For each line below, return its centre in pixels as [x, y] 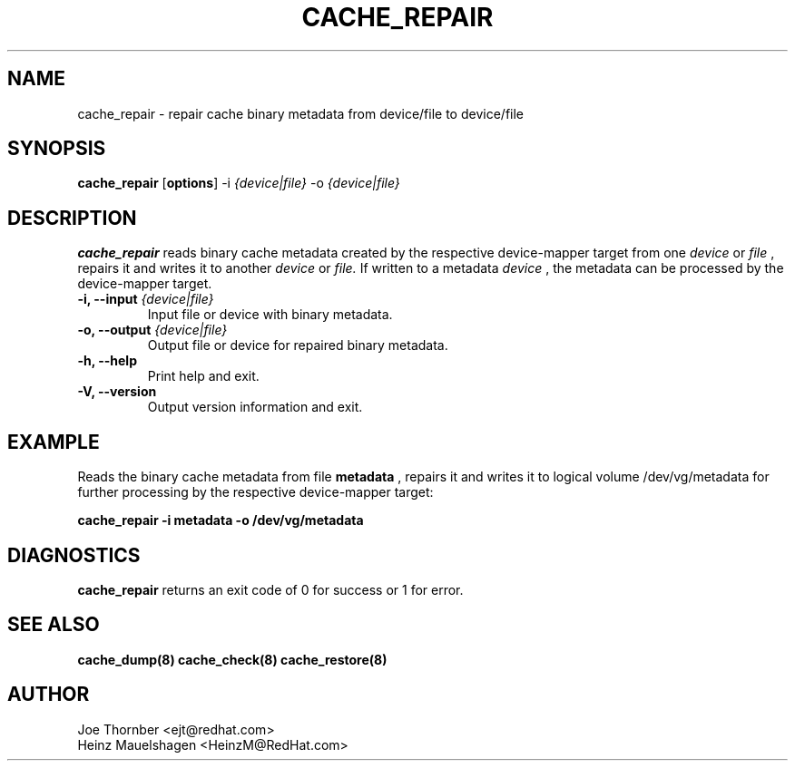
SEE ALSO [54, 625]
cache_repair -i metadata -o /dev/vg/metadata [221, 520]
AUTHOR [49, 695]
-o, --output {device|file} [152, 330]
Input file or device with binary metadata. [270, 315]
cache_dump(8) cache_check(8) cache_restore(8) [232, 659]
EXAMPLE [54, 442]
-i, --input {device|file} [146, 299]
